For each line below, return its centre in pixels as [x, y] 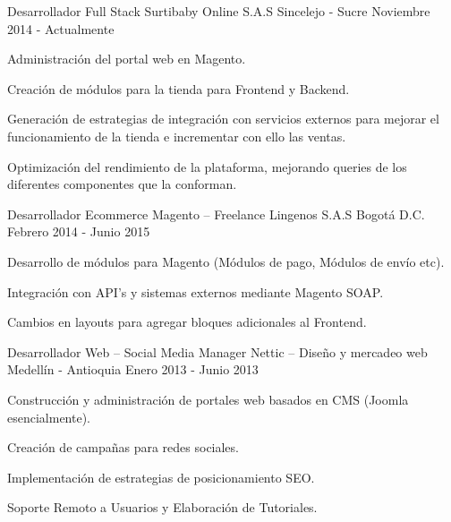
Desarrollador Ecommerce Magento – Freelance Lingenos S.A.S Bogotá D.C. [216, 214]
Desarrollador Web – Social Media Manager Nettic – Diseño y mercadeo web [217, 351]
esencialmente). [49, 417]
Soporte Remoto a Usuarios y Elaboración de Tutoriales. [162, 507]
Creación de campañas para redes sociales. [123, 447]
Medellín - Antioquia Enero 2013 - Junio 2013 [133, 369]
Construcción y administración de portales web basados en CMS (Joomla [208, 399]
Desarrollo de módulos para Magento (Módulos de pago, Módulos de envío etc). [226, 261]
